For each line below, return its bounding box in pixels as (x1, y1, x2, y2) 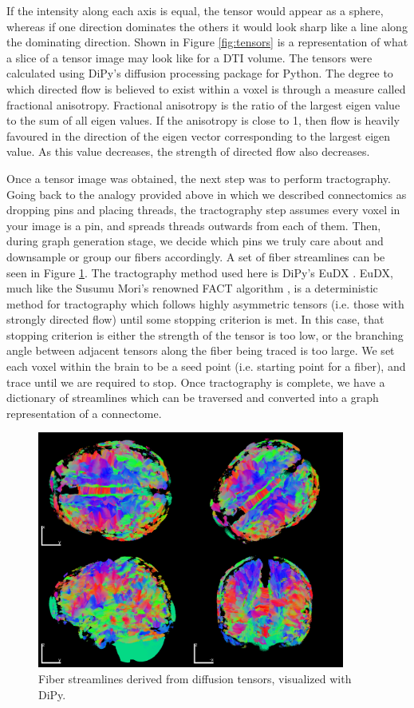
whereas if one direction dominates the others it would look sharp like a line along (6, 18, 408, 34)
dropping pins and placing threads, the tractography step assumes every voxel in (6, 201, 400, 218)
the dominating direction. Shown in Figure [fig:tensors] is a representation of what (6, 34, 408, 50)
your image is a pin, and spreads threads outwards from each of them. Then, (6, 217, 381, 233)
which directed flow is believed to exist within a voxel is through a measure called (6, 80, 406, 97)
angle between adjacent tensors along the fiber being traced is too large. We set (6, 342, 395, 359)
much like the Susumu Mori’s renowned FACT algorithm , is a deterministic (6, 280, 378, 296)
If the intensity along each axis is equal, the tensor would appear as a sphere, (6, 2, 384, 18)
